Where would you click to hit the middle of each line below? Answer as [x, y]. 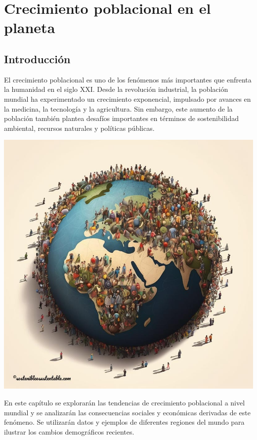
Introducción [37, 59]
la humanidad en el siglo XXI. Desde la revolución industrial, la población [116, 89]
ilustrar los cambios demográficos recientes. [69, 431]
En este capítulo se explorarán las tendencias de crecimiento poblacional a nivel [125, 402]
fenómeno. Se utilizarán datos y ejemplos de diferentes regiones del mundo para [124, 422]
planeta [30, 27]
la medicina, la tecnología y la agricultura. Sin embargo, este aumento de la [118, 108]
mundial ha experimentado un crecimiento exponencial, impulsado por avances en [128, 99]
